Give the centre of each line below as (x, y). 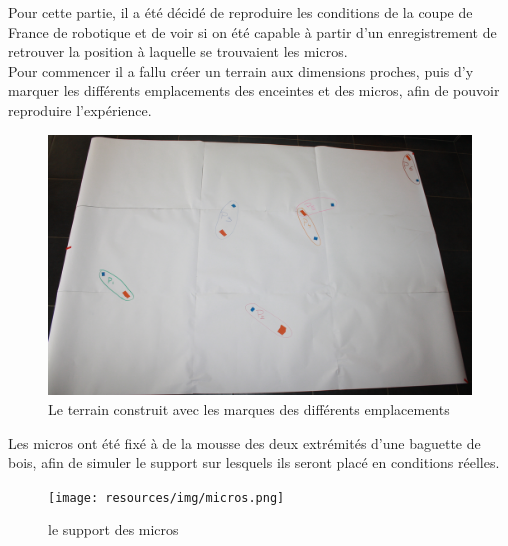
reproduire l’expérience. (80, 109)
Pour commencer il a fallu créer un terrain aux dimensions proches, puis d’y (241, 70)
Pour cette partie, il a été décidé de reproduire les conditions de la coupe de (240, 12)
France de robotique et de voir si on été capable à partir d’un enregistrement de (252, 31)
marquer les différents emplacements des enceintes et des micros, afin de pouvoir (254, 90)
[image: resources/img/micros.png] (166, 497)
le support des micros (113, 529)
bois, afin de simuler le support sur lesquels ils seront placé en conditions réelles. (254, 462)
